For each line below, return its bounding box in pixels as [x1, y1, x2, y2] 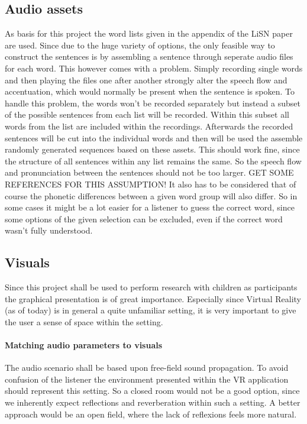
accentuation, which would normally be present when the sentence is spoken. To [5, 85, 295, 98]
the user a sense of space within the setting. [5, 315, 163, 328]
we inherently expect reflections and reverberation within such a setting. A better [5, 396, 300, 409]
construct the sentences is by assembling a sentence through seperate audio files [5, 50, 293, 63]
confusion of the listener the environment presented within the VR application [5, 373, 289, 385]
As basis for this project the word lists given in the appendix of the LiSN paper [5, 27, 293, 40]
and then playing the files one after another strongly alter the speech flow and [5, 73, 287, 86]
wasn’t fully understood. [5, 224, 93, 237]
